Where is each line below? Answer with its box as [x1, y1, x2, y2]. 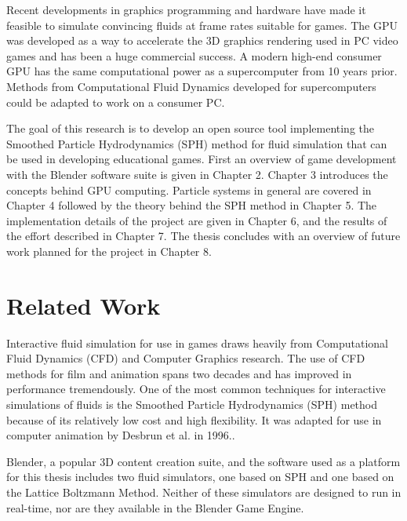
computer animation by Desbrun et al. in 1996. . [6, 427, 235, 443]
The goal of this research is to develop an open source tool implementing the [6, 120, 374, 137]
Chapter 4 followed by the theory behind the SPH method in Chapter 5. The [6, 197, 377, 213]
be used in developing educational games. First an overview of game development [6, 151, 397, 167]
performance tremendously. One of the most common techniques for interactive [6, 381, 386, 397]
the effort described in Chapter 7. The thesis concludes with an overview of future [6, 228, 401, 244]
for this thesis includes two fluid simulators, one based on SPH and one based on [6, 468, 394, 485]
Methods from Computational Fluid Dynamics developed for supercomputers [6, 78, 376, 94]
